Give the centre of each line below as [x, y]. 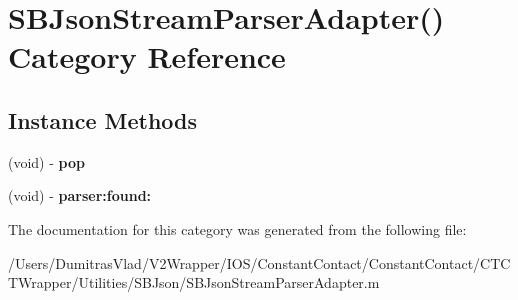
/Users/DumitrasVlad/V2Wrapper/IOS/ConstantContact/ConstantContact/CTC [259, 262]
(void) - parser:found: [80, 195]
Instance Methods [102, 119]
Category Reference [147, 56]
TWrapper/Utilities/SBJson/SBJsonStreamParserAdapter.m [194, 282]
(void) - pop [46, 161]
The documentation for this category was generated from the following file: [237, 228]
